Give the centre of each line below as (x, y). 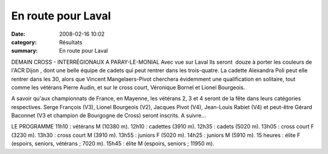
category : (24, 42)
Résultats (71, 42)
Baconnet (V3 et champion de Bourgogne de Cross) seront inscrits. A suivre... (109, 116)
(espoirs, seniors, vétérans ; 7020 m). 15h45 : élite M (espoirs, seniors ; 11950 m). (113, 144)
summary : (25, 51)
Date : (18, 34)
